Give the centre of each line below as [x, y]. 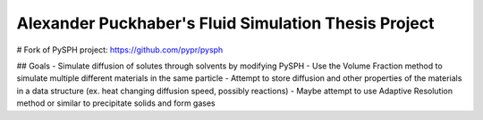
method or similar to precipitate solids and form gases [116, 103]
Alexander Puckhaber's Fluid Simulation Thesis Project [225, 23]
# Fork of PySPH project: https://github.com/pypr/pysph [120, 50]
